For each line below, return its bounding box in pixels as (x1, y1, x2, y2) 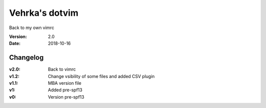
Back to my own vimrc (9, 25, 54, 31)
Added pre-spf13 (48, 87, 83, 93)
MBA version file (48, 80, 81, 86)
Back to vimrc (48, 67, 76, 72)
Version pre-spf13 (48, 94, 85, 100)
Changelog (9, 53, 44, 62)
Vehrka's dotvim (9, 7, 79, 18)
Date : (9, 40, 21, 46)
